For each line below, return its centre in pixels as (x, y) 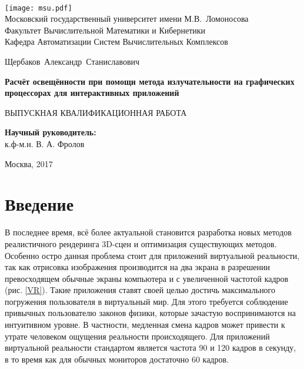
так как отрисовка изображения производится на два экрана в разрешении (137, 267)
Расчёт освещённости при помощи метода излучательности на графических (150, 81)
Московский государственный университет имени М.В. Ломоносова (127, 19)
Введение (39, 204)
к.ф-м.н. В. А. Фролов (45, 144)
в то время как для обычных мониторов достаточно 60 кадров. (117, 359)
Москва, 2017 (29, 163)
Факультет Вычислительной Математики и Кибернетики (105, 30)
